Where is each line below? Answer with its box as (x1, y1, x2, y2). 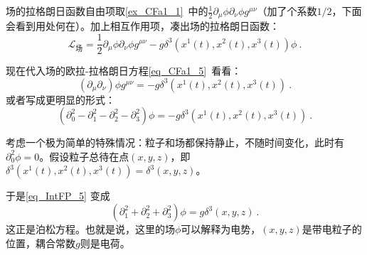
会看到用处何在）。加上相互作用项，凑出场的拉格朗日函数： (6, 18, 280, 33)
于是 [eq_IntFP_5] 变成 (6, 188, 110, 203)
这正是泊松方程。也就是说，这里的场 (6, 222, 175, 237)
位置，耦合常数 (6, 235, 75, 250)
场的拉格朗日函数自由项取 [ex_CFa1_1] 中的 (6, 4, 208, 18)
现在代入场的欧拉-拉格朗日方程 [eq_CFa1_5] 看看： (6, 63, 242, 78)
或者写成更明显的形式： (6, 92, 115, 107)
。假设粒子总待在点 (39, 148, 129, 163)
